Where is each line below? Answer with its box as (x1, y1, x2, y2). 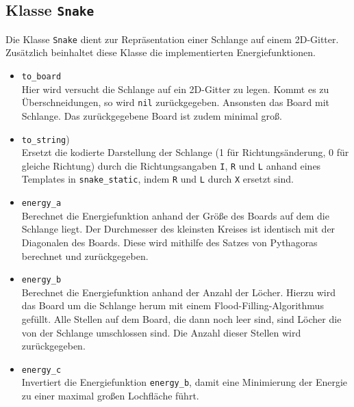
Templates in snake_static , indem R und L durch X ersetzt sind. (21, 172, 294, 186)
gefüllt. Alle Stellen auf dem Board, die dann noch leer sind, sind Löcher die (21, 311, 342, 326)
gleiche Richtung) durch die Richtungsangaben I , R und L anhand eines (21, 158, 321, 172)
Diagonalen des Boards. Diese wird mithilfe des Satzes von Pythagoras (21, 235, 318, 249)
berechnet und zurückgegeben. (21, 248, 149, 263)
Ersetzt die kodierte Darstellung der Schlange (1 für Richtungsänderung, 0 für (21, 145, 349, 159)
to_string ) (21, 131, 70, 146)
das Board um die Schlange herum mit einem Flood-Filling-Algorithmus (21, 298, 324, 313)
